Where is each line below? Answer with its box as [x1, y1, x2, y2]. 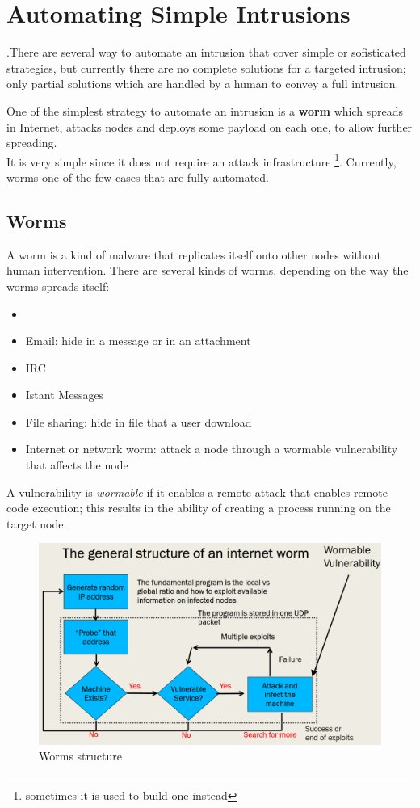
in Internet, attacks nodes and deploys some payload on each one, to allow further [6, 118, 413, 135]
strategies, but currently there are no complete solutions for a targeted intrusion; [6, 59, 406, 76]
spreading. [6, 134, 57, 151]
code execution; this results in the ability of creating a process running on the [6, 499, 391, 516]
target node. [6, 515, 67, 532]
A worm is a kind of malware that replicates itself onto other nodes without [6, 246, 382, 263]
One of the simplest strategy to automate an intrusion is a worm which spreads [6, 102, 404, 119]
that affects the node [25, 457, 128, 473]
